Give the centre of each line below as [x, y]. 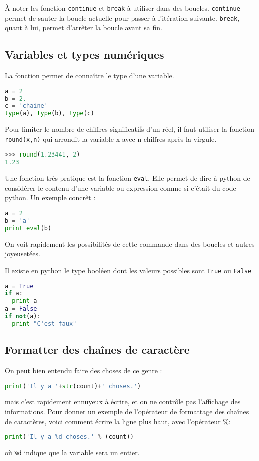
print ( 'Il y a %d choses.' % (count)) [69, 437]
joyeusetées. [22, 254]
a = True [19, 286]
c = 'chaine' [26, 106]
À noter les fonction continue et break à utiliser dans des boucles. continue [122, 8]
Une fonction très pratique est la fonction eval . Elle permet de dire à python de [127, 178]
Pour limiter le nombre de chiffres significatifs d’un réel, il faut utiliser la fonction [129, 129]
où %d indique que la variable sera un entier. [72, 453]
